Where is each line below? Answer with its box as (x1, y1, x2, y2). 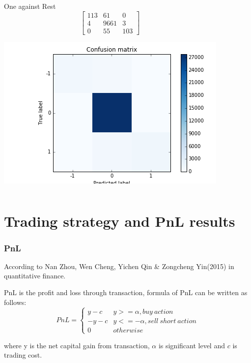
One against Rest (4, 1, 56, 11)
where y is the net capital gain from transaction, (4, 340, 150, 350)
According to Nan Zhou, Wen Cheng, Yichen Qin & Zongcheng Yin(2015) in (4, 261, 234, 271)
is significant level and (158, 340, 225, 350)
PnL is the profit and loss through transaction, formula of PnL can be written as (4, 287, 248, 298)
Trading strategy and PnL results (4, 211, 235, 231)
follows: (4, 297, 27, 307)
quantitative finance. (4, 271, 66, 281)
